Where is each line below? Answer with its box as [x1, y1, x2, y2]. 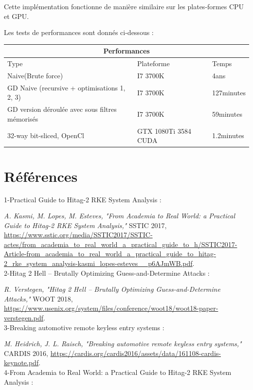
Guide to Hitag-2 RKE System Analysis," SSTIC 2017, [4, 220, 167, 230]
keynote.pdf [4, 357, 39, 368]
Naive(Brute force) [7, 70, 63, 80]
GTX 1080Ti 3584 [137, 125, 191, 136]
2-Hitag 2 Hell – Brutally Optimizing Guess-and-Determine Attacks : [4, 267, 210, 278]
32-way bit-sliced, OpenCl [7, 130, 84, 141]
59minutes [212, 109, 242, 119]
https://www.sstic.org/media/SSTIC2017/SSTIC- [4, 230, 153, 240]
